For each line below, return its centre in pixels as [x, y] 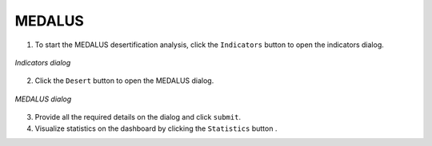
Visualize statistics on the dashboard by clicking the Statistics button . [156, 128]
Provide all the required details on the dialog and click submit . [138, 117]
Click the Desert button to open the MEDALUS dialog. [124, 81]
